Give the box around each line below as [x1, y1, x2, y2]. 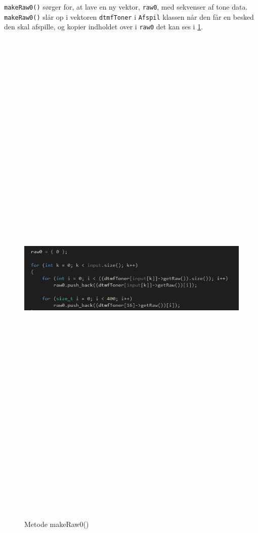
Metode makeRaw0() [24, 519, 89, 529]
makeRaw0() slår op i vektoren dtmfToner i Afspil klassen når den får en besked [4, 11, 254, 22]
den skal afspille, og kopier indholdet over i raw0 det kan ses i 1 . [4, 21, 203, 32]
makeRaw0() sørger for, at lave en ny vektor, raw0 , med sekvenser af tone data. [4, 2, 248, 12]
